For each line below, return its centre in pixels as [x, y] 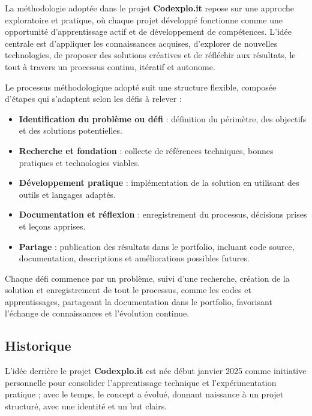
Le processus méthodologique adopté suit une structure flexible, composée [141, 87]
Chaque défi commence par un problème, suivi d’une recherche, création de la [147, 278]
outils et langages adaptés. [67, 194]
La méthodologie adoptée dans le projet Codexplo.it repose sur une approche [149, 8]
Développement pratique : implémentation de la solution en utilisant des [159, 183]
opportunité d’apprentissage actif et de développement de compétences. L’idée [148, 31]
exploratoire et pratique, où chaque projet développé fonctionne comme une [144, 19]
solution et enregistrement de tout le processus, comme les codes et [128, 290]
